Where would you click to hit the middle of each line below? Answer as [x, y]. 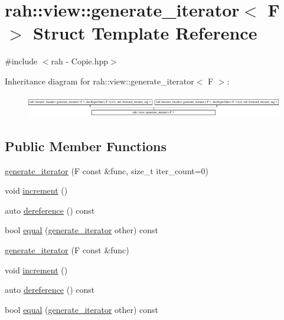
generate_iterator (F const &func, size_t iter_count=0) [107, 170]
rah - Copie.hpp [80, 61]
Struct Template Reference [145, 33]
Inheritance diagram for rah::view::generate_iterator [99, 81]
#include [21, 61]
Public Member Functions [86, 146]
